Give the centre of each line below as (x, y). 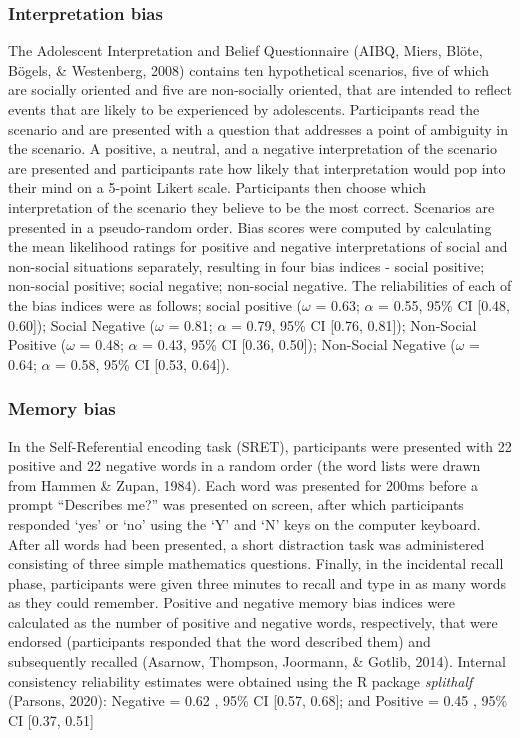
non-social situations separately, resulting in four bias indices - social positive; (246, 265)
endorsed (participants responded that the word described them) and (219, 641)
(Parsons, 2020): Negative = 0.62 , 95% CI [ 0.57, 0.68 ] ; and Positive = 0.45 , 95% (258, 700)
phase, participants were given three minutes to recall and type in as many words (257, 582)
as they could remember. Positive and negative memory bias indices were (232, 602)
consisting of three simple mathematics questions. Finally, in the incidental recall (256, 563)
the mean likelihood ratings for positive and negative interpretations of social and (258, 246)
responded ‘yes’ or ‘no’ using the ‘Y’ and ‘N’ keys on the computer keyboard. (244, 523)
